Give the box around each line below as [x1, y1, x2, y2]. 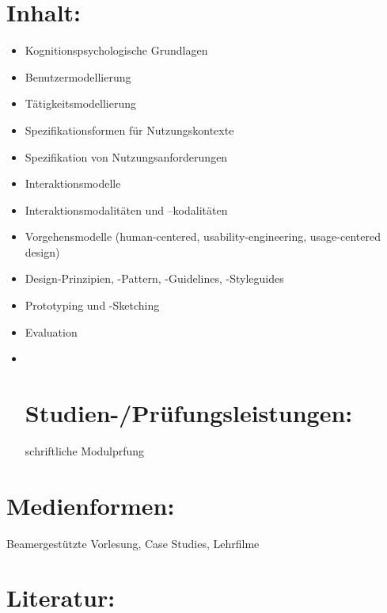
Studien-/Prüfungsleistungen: [25, 397, 353, 429]
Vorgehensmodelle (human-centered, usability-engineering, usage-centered [25, 228, 381, 245]
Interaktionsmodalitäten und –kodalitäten [25, 201, 228, 218]
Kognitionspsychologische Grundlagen [25, 42, 208, 59]
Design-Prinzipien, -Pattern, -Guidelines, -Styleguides [25, 270, 284, 287]
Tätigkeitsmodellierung [25, 95, 137, 112]
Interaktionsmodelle [25, 175, 121, 192]
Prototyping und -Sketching [25, 297, 160, 314]
